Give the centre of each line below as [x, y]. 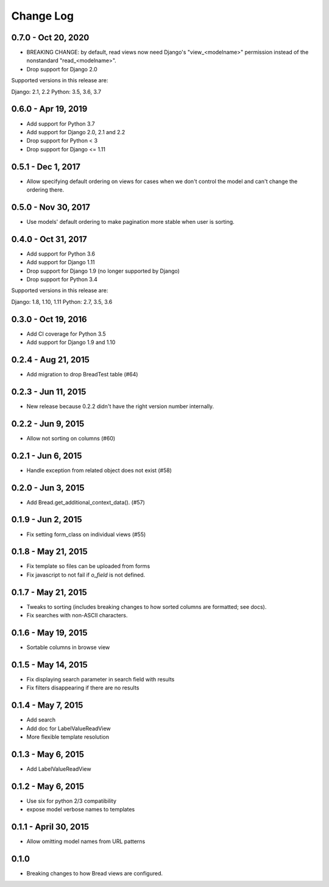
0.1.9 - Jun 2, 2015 [47, 519]
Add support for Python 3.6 [61, 254]
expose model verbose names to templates [81, 810]
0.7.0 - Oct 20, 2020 [50, 38]
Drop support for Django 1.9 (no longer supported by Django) [103, 271]
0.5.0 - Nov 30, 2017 [51, 207]
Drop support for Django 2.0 [62, 69]
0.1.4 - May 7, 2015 [47, 706]
